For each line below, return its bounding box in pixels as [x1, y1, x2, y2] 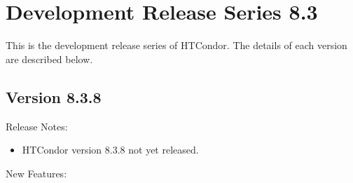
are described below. [6, 51, 93, 66]
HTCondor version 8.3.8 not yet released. [22, 142, 199, 157]
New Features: [6, 165, 67, 180]
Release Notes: [6, 118, 68, 133]
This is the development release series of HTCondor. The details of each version [6, 38, 347, 53]
